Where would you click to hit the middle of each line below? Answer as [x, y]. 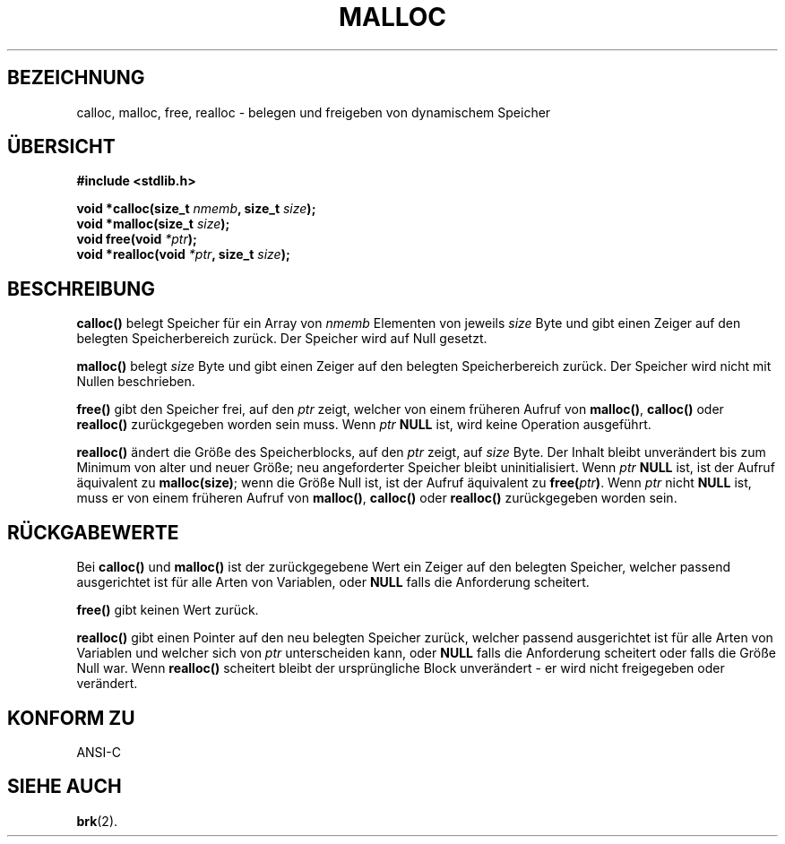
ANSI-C [99, 752]
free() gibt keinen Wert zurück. [168, 610]
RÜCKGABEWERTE [93, 532]
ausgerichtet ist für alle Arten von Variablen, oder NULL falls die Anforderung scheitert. [333, 582]
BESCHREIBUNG [82, 289]
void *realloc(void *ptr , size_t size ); [183, 254]
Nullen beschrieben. [136, 382]
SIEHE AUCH [65, 787]
